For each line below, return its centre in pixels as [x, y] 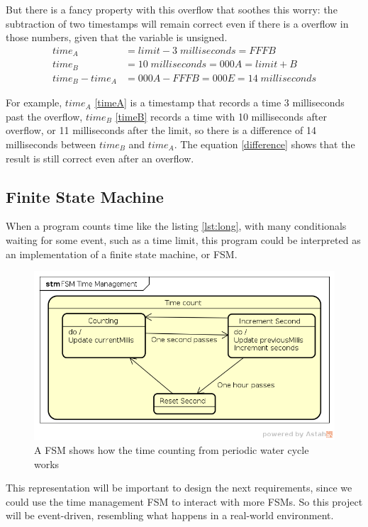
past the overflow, [44, 116]
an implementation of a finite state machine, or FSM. [122, 254]
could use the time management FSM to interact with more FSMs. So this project [184, 501]
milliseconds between [51, 144]
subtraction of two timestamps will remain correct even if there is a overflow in [177, 23]
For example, [34, 102]
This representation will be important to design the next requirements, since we [179, 488]
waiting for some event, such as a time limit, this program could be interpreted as [183, 240]
